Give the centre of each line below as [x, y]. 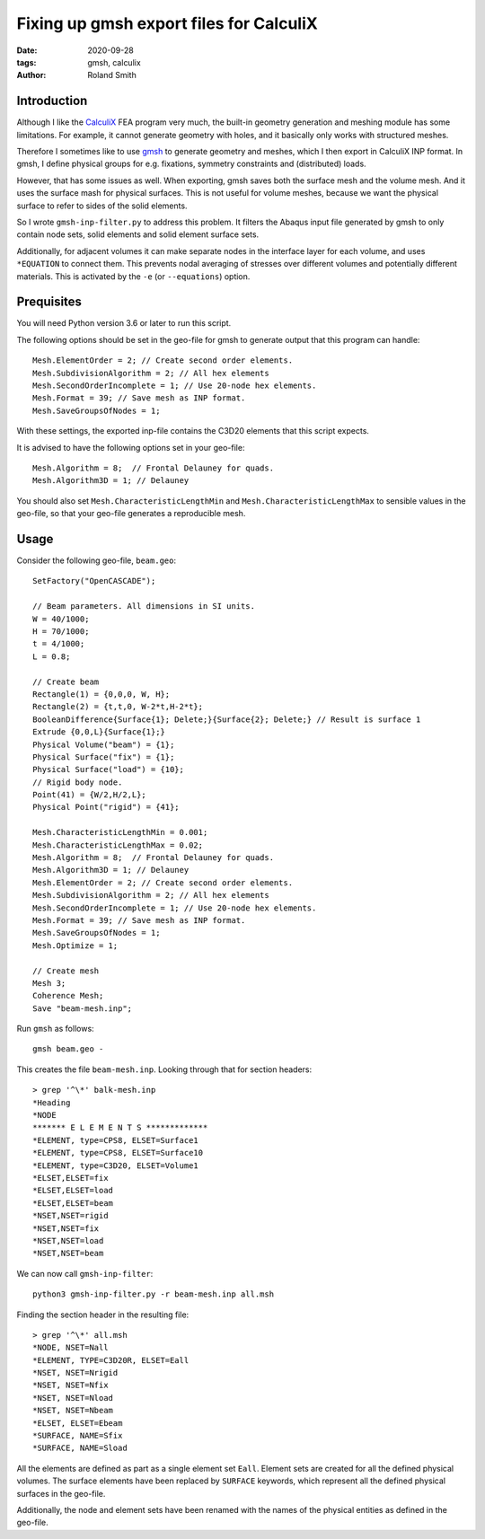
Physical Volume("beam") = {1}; [104, 744]
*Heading [52, 1103]
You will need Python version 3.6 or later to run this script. [124, 323]
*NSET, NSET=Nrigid [75, 1373]
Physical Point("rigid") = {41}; [106, 807]
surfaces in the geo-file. [61, 1493]
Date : [27, 50]
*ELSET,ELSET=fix [71, 1178]
